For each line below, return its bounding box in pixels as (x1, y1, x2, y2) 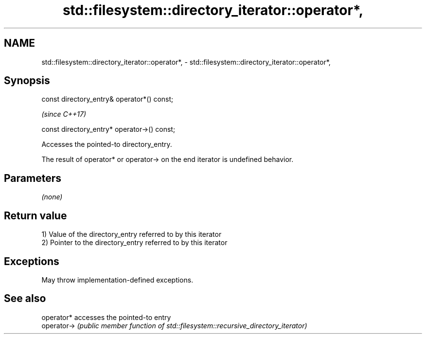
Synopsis (4, 74, 50, 87)
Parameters (4, 172, 61, 184)
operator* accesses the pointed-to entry (41, 313, 171, 321)
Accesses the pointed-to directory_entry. (41, 140, 172, 149)
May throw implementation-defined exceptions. (41, 275, 194, 284)
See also (4, 292, 46, 305)
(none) (41, 193, 63, 201)
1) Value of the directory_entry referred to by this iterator (41, 230, 222, 239)
